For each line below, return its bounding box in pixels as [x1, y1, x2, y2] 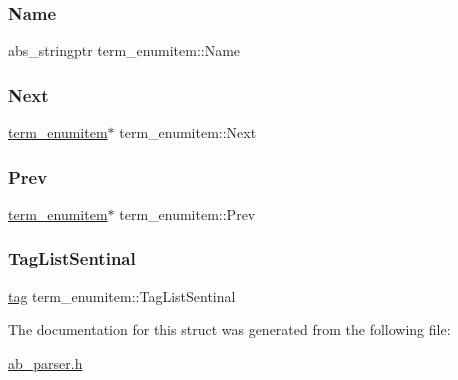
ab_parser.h [8, 352, 83, 373]
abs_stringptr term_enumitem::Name [8, 40, 241, 61]
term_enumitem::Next [119, 122, 257, 143]
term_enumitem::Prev [119, 203, 256, 224]
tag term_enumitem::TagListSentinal [8, 285, 236, 306]
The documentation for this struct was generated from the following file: [8, 319, 451, 340]
